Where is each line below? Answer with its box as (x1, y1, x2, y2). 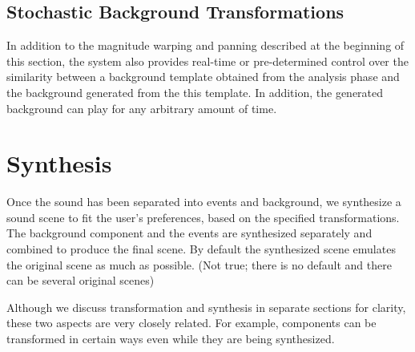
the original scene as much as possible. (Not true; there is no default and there (6, 256, 392, 273)
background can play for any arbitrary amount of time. (6, 99, 277, 116)
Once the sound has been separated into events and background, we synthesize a (6, 193, 401, 210)
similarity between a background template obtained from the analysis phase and (6, 68, 400, 85)
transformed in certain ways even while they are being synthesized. (6, 330, 335, 347)
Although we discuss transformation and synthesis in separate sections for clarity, (6, 298, 406, 315)
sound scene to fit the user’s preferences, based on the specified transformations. (6, 208, 400, 225)
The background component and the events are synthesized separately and (6, 225, 373, 241)
